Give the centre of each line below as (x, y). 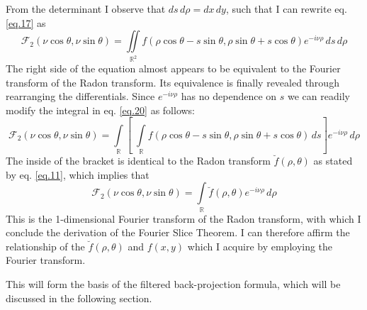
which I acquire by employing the (260, 246)
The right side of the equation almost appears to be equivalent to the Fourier (173, 68)
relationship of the (45, 246)
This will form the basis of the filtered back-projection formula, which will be (173, 284)
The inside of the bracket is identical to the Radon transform (138, 161)
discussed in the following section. (79, 298)
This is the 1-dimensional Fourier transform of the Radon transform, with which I (183, 218)
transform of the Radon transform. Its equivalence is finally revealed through (173, 82)
